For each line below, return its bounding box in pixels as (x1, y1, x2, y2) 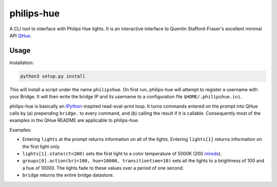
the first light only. (22, 143, 61, 150)
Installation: (9, 59, 34, 66)
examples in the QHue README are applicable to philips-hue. (9, 117, 140, 123)
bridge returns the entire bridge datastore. (22, 172, 114, 178)
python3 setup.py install (20, 73, 86, 79)
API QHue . (9, 32, 32, 38)
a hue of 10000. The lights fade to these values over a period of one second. (22, 164, 184, 171)
